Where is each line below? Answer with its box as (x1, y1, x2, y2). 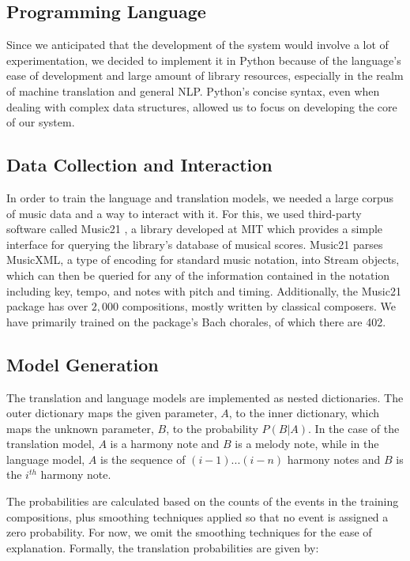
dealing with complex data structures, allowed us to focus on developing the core (6, 98, 397, 115)
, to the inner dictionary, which (228, 405, 380, 421)
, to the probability (166, 420, 258, 436)
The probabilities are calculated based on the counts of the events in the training (6, 493, 399, 510)
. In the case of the (308, 420, 400, 436)
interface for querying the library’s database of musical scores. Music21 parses (6, 235, 383, 252)
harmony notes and (287, 450, 381, 467)
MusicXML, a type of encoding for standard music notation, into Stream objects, (6, 251, 400, 268)
